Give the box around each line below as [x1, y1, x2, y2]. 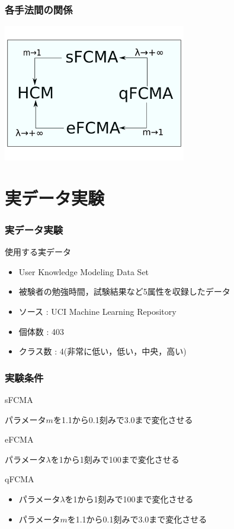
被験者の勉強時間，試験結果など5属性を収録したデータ [18, 285, 230, 298]
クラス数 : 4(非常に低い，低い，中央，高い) [18, 345, 187, 357]
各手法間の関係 [5, 2, 73, 17]
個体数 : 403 [18, 325, 65, 337]
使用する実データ [5, 246, 71, 258]
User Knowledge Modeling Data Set [18, 265, 149, 278]
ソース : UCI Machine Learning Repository [18, 305, 177, 317]
